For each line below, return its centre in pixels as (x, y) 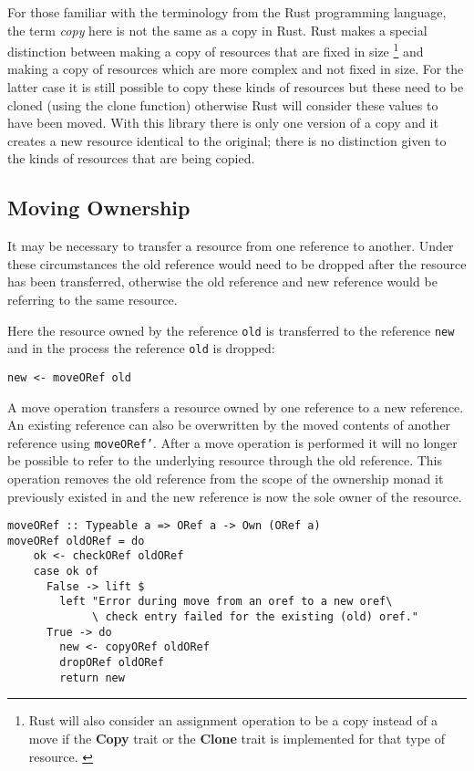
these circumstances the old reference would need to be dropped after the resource (237, 263)
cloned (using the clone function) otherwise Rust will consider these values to (223, 104)
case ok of (66, 572)
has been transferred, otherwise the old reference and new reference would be (222, 281)
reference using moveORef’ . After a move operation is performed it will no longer (232, 442)
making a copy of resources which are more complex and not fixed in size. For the (236, 69)
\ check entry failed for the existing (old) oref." (256, 617)
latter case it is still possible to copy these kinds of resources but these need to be (236, 87)
